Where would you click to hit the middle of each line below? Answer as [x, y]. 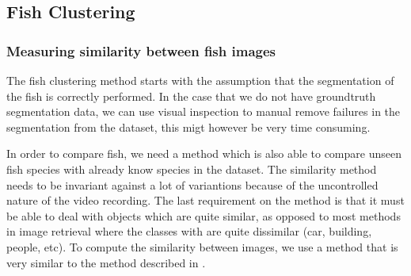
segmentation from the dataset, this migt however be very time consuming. [188, 126]
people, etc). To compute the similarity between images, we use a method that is [202, 246]
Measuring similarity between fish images [141, 50]
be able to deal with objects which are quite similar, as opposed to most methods [204, 215]
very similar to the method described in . [106, 262]
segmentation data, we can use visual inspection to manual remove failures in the [204, 111]
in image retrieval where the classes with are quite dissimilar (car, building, [189, 231]
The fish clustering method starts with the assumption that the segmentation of [200, 80]
